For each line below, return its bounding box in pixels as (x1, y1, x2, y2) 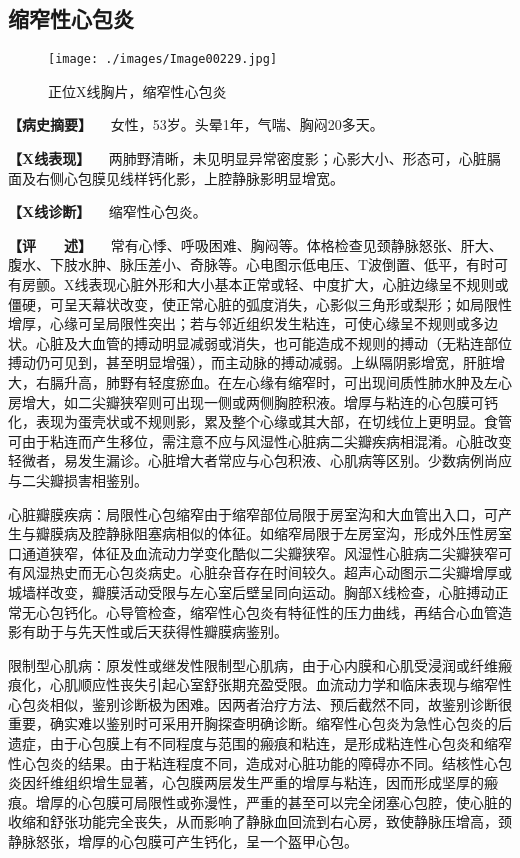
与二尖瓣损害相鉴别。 (8, 469, 148, 490)
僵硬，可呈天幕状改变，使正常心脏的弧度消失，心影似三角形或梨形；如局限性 (8, 293, 512, 314)
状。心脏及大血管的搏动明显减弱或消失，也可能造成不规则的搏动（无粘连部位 (8, 332, 512, 353)
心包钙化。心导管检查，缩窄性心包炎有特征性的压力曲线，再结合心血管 (35, 601, 498, 622)
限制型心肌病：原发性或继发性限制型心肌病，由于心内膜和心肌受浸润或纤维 (8, 654, 498, 675)
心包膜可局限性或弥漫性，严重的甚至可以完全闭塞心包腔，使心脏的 (77, 791, 512, 812)
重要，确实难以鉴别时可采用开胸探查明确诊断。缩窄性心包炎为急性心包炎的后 (8, 713, 512, 734)
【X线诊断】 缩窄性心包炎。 (8, 201, 207, 222)
